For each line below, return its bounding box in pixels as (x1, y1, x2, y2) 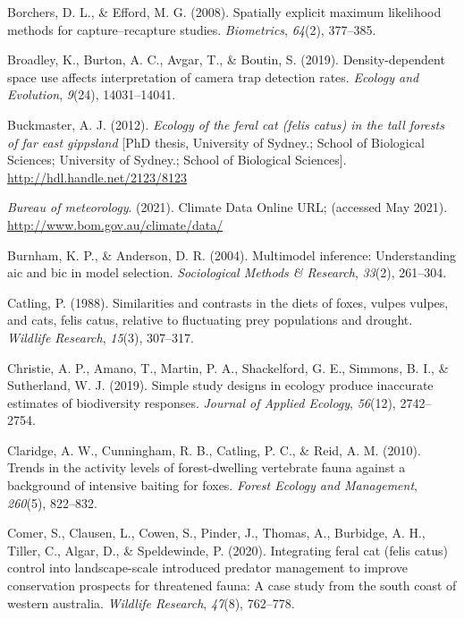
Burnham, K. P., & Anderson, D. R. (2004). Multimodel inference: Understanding (7, 245, 457, 264)
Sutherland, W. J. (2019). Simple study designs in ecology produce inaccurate (7, 376, 434, 394)
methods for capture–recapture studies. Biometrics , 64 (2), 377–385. (7, 20, 376, 38)
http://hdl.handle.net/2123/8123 (7, 167, 188, 186)
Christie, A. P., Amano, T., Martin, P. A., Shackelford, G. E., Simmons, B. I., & (7, 358, 449, 377)
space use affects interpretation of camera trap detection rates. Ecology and (7, 67, 419, 86)
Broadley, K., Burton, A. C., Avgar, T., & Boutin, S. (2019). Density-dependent (7, 50, 445, 69)
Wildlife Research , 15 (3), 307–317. (7, 327, 194, 346)
